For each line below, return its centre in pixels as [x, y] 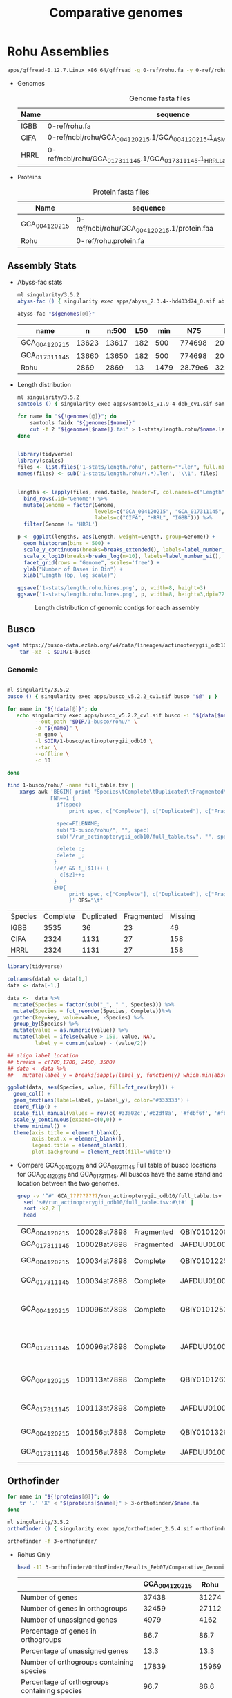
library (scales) [40, 461]
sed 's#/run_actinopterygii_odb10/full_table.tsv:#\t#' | [109, 1202]
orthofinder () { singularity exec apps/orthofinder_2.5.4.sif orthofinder [118, 1528]
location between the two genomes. [68, 1183]
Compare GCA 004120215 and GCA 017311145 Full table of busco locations [117, 1166]
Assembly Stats [42, 266]
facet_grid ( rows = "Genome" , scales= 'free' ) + [92, 562]
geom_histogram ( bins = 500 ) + [67, 544]
